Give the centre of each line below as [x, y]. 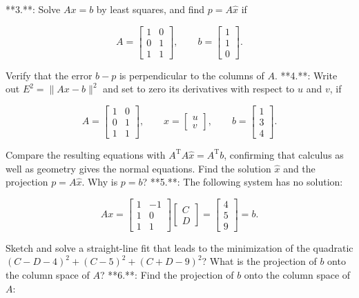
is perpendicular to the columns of [192, 75]
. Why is [100, 182]
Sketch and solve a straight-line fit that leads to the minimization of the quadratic [179, 247]
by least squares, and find [151, 9]
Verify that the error [49, 75]
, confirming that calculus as [284, 154]
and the [299, 168]
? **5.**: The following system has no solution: [243, 182]
